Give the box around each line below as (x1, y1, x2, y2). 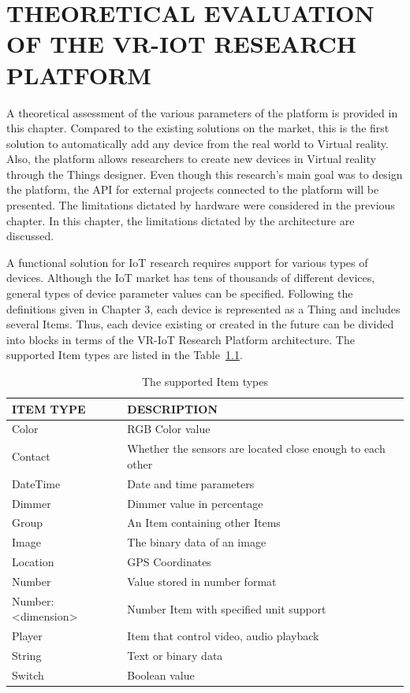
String (12, 647, 42, 664)
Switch (12, 666, 44, 683)
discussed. (6, 228, 54, 244)
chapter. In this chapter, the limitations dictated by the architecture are (6, 212, 355, 228)
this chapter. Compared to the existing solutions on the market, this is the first (6, 120, 389, 136)
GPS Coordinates (127, 554, 211, 570)
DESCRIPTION (127, 400, 218, 417)
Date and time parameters (127, 475, 255, 491)
